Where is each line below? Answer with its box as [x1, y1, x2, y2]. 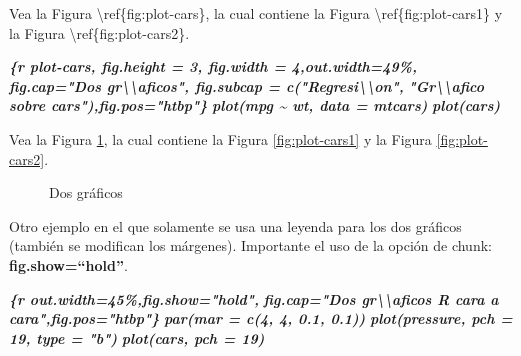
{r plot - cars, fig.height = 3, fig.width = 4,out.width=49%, [9, 56, 418, 77]
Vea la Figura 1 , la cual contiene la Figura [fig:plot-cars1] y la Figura [9, 128, 432, 149]
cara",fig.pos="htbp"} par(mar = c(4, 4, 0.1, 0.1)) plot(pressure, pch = [9, 308, 513, 329]
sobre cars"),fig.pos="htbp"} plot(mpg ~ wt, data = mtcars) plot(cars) [9, 95, 501, 116]
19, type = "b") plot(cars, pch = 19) [9, 327, 265, 348]
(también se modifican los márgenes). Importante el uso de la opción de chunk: [9, 235, 492, 256]
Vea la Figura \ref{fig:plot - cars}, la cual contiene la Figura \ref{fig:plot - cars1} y [9, 3, 503, 23]
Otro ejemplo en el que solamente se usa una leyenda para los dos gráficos [9, 215, 462, 236]
